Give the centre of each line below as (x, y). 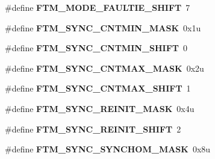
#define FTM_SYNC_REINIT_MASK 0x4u (100, 108)
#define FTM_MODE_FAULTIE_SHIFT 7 (98, 7)
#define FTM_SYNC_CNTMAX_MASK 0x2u (104, 68)
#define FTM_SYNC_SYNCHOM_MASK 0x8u (108, 149)
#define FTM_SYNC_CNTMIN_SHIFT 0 (96, 48)
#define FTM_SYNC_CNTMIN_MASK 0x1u (103, 27)
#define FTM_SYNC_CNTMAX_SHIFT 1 (98, 88)
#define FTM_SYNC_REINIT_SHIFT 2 (93, 129)
